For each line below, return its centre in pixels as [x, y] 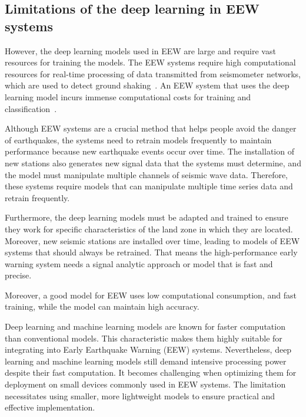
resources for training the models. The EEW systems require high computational [150, 62]
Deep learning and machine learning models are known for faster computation [145, 326]
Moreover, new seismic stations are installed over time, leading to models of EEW [152, 240]
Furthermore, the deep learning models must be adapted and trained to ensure [147, 217]
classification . [31, 108]
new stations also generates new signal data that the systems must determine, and [153, 162]
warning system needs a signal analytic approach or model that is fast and [139, 263]
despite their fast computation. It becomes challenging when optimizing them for [151, 372]
